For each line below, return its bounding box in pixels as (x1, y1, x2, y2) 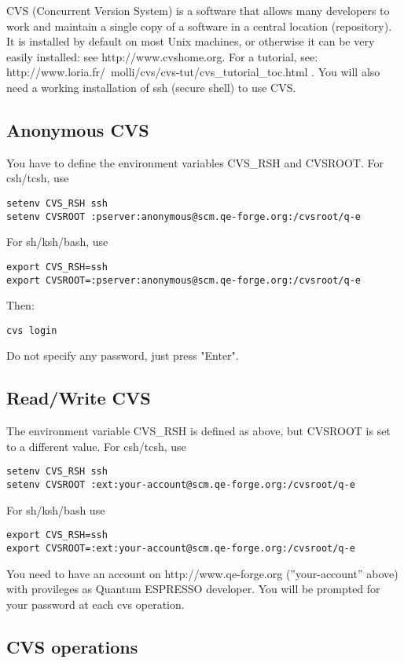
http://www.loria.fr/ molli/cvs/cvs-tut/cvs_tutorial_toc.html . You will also (6, 64, 380, 80)
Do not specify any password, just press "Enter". (6, 347, 239, 364)
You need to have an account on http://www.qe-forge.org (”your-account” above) (6, 565, 398, 581)
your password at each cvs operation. (6, 595, 185, 612)
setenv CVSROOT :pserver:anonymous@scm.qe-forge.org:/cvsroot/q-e (6, 211, 362, 222)
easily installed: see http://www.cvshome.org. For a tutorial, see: (6, 48, 318, 64)
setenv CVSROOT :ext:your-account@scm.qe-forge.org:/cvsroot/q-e (6, 479, 355, 491)
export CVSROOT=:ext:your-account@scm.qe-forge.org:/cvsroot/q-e (6, 542, 355, 554)
